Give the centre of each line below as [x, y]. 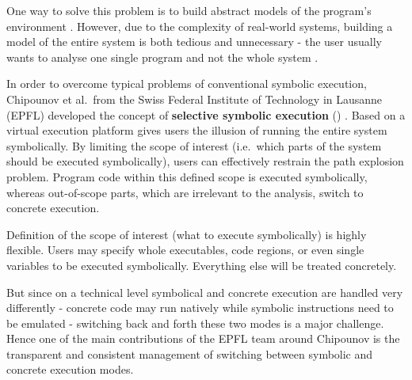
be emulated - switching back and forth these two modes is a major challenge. [195, 323]
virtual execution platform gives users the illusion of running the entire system [197, 130]
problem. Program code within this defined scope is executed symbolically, [187, 176]
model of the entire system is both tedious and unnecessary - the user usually [194, 42]
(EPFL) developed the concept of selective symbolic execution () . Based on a [206, 114]
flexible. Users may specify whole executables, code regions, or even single [185, 250]
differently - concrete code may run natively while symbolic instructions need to [200, 308]
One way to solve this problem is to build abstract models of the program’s [189, 10]
